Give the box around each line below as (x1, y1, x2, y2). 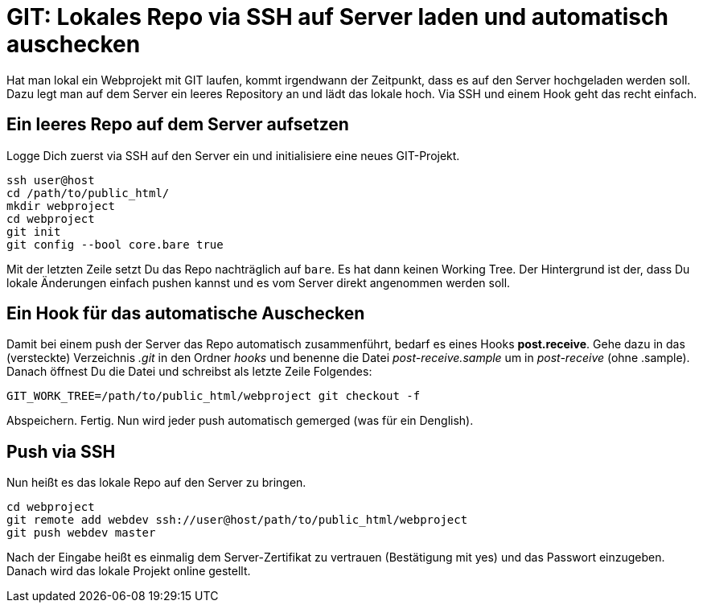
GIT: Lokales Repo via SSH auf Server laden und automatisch (6, 3, 668, 31)
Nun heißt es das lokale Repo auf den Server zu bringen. (6, 475, 306, 490)
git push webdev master (6, 526, 156, 540)
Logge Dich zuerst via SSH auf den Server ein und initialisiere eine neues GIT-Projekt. (6, 148, 460, 163)
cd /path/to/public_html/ (6, 186, 170, 200)
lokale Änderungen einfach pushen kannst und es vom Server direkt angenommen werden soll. (6, 275, 511, 290)
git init (6, 224, 61, 238)
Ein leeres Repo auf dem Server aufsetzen (6, 114, 349, 135)
